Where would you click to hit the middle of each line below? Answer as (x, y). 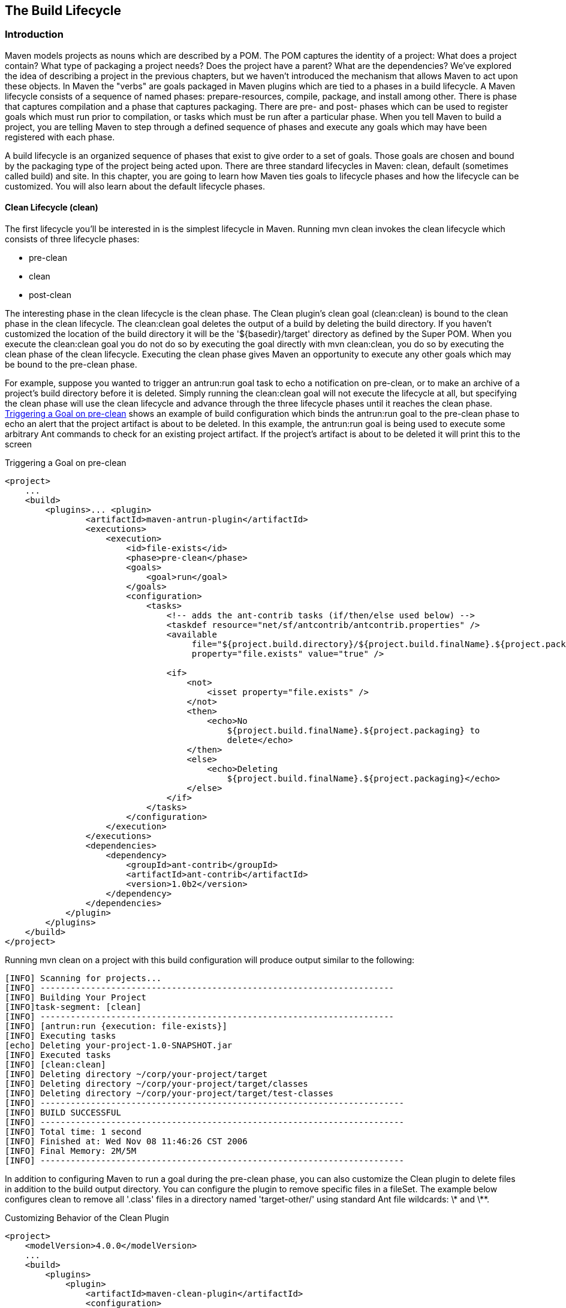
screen (19, 444)
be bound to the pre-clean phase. (71, 365)
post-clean (50, 295)
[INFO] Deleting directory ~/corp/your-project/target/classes (156, 1084)
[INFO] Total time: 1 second (73, 1132)
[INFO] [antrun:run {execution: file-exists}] (116, 1026)
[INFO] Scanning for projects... (83, 978)
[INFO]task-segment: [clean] (73, 1007)
